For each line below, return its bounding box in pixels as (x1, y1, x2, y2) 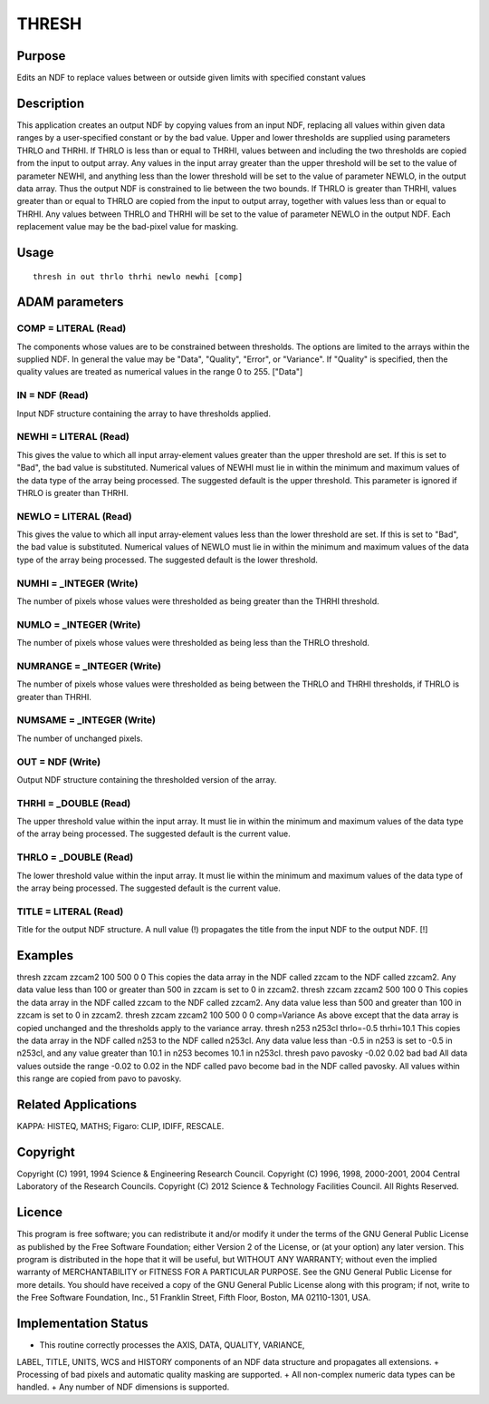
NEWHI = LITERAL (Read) (16, 431, 130, 444)
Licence (16, 1204, 63, 1220)
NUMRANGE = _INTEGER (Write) (16, 659, 162, 672)
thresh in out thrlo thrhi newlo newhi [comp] (33, 271, 244, 281)
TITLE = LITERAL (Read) (16, 905, 124, 918)
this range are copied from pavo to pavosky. (16, 1073, 182, 1084)
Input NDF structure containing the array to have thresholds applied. (16, 408, 272, 419)
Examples (16, 948, 74, 963)
